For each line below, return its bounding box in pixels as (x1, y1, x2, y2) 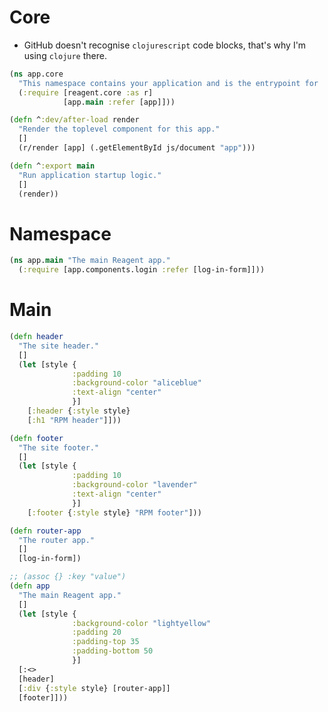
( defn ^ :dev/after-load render (9, 115, 140, 125)
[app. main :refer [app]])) (62, 97, 176, 107)
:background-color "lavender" (72, 480, 198, 490)
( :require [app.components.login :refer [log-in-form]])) (18, 265, 266, 275)
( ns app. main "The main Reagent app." (9, 256, 171, 266)
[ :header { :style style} (27, 406, 131, 416)
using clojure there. (23, 49, 107, 61)
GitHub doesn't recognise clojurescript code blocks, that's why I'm (23, 39, 307, 51)
